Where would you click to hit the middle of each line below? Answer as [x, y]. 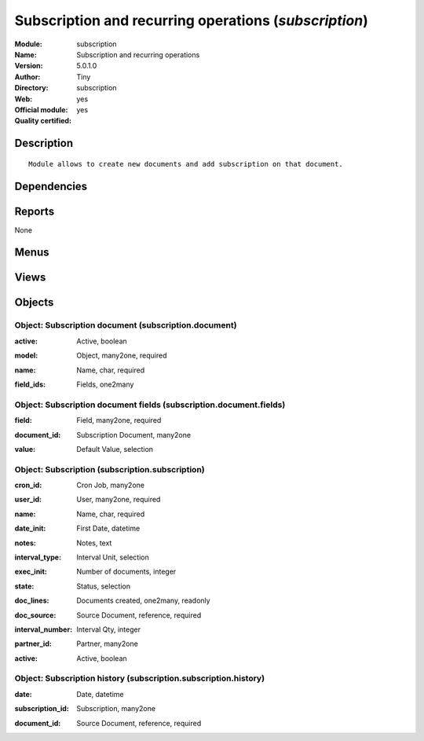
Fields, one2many [105, 384]
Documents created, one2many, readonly [144, 600]
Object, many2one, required [122, 356]
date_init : [30, 528]
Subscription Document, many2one [134, 435]
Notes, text [94, 543]
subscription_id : [42, 709]
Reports [35, 211]
